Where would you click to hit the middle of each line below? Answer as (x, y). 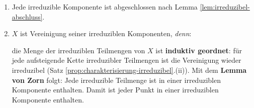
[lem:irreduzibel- (225, 7)
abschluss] (27, 16)
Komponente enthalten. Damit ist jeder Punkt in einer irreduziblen (115, 90)
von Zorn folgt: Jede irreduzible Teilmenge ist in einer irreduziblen (116, 80)
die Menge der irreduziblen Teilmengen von (78, 50)
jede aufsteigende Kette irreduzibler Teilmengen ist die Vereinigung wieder (126, 60)
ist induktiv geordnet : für (199, 50)
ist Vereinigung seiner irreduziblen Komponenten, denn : (106, 33)
